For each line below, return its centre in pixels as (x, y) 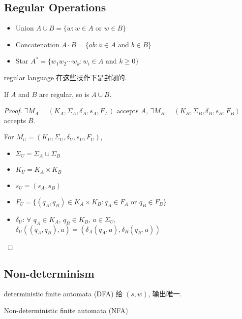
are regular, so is (64, 94)
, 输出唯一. (165, 294)
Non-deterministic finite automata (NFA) (66, 310)
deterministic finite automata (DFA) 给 (63, 294)
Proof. (13, 111)
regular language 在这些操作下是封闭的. (65, 77)
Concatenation (37, 44)
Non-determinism (49, 273)
